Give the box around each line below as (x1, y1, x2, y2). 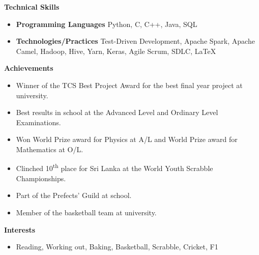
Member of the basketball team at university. (16, 207, 157, 217)
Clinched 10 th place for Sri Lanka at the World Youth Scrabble (16, 161, 213, 174)
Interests (4, 224, 36, 235)
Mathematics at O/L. (16, 144, 83, 154)
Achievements (4, 63, 53, 73)
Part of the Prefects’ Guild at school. (16, 190, 132, 201)
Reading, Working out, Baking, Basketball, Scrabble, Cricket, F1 (16, 241, 218, 252)
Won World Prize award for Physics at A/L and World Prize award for (16, 134, 238, 145)
